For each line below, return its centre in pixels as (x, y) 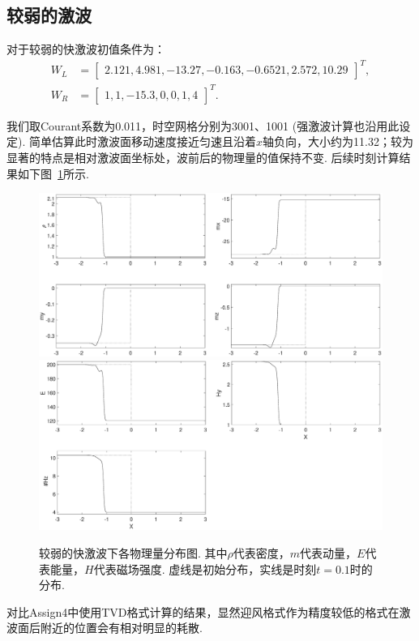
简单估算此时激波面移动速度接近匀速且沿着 (142, 141)
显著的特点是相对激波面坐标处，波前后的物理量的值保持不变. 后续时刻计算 (203, 158)
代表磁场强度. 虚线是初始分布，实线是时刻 (205, 568)
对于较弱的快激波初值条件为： (86, 49)
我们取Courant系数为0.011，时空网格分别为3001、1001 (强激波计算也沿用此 (203, 125)
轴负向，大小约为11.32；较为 (338, 141)
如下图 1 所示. (53, 173)
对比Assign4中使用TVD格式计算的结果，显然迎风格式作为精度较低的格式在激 (209, 611)
